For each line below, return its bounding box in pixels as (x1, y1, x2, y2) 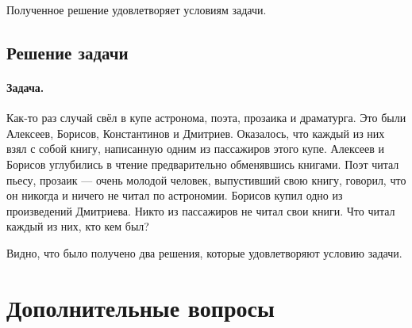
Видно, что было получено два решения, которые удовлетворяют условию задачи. (6, 244, 402, 261)
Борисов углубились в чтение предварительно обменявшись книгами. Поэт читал (6, 155, 399, 172)
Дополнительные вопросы (6, 291, 275, 323)
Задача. (6, 78, 44, 95)
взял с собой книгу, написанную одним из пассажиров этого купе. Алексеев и (6, 140, 384, 157)
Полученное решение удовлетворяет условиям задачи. (6, 2, 267, 17)
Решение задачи (6, 40, 129, 64)
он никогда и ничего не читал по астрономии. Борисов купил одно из (6, 187, 343, 204)
